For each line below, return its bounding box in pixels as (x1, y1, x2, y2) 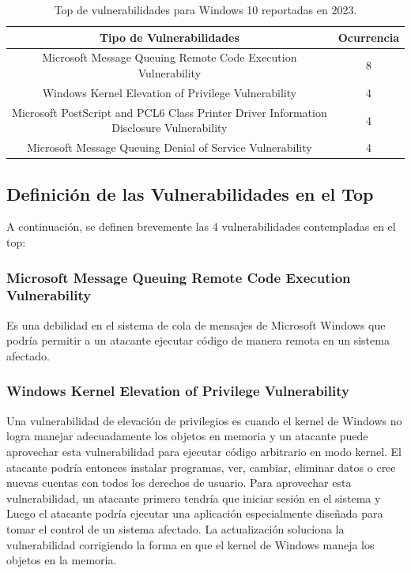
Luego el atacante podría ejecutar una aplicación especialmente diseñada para (6, 505, 383, 522)
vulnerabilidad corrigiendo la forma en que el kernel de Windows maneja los (6, 536, 375, 552)
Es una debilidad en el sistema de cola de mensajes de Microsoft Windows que (6, 316, 386, 333)
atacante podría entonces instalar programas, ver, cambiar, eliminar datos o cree (6, 458, 396, 475)
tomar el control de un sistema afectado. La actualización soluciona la (6, 520, 345, 537)
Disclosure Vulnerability (111, 119, 228, 136)
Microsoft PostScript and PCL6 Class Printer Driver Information (12, 104, 327, 120)
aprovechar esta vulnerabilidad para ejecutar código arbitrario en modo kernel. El (6, 443, 402, 459)
